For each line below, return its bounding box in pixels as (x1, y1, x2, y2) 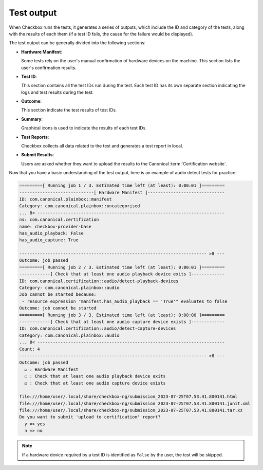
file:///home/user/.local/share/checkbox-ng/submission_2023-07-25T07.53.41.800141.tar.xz (19, 408, 243, 413)
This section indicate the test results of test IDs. (21, 107, 117, 113)
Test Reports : (21, 134, 49, 140)
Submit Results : (21, 152, 54, 158)
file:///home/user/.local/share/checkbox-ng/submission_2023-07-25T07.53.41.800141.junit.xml (19, 400, 251, 406)
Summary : (21, 116, 43, 122)
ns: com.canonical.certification (19, 217, 99, 222)
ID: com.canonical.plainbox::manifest (19, 196, 112, 202)
